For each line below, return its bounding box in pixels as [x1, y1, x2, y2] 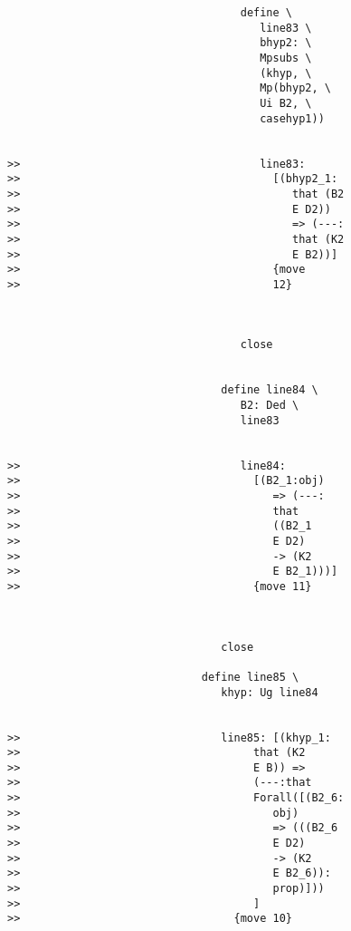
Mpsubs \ [260, 51, 312, 64]
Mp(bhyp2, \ [260, 82, 331, 95]
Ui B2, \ [260, 96, 312, 110]
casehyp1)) [260, 112, 325, 125]
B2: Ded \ [240, 399, 299, 412]
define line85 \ [201, 670, 299, 684]
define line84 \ [221, 383, 318, 397]
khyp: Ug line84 [221, 685, 318, 699]
